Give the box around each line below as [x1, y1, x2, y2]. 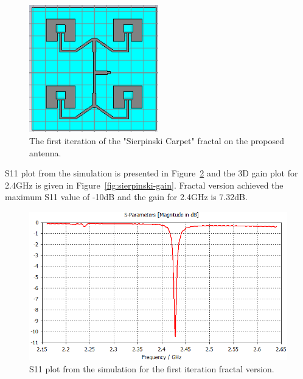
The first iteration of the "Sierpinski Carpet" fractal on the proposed [29, 134, 284, 147]
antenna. [29, 146, 61, 159]
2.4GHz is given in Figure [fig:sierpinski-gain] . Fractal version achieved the [5, 178, 284, 191]
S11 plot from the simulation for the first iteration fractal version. [29, 362, 274, 375]
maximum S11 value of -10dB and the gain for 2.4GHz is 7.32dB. [5, 190, 248, 203]
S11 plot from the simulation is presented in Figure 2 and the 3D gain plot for [5, 167, 298, 179]
